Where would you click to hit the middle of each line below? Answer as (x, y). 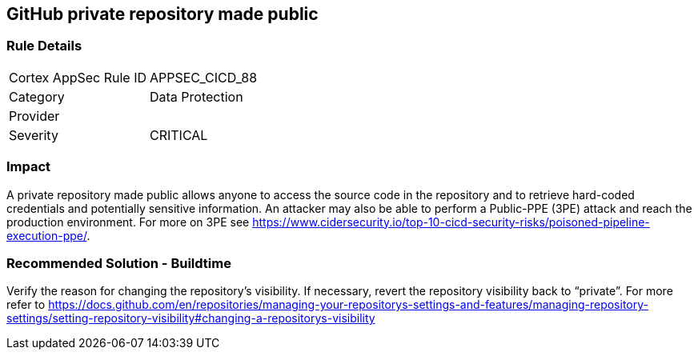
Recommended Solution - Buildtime (119, 263)
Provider (34, 116)
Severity (34, 135)
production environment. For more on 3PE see (128, 222)
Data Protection (197, 96)
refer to (26, 305)
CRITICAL (179, 135)
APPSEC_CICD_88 (204, 77)
